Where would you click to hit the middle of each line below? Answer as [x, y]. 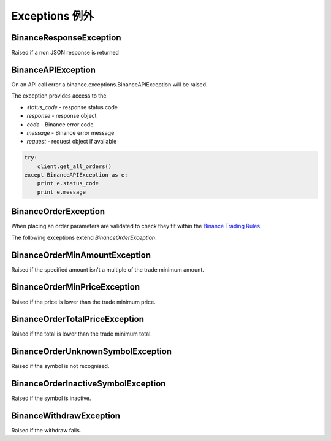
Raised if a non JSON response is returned [65, 53]
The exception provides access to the [59, 96]
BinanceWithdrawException [66, 416]
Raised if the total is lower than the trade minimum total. [82, 334]
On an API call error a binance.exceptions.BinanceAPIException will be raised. [109, 84]
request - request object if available [72, 142]
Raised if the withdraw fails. [46, 431]
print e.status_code [68, 183]
